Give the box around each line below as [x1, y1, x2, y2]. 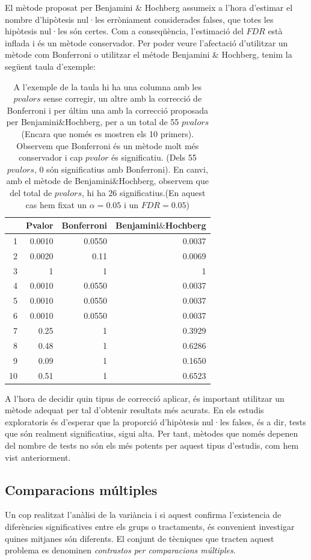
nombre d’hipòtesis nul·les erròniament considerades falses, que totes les [5, 13, 274, 25]
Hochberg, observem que [119, 174, 209, 187]
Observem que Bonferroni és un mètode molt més [16, 139, 199, 152]
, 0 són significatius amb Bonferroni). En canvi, [34, 162, 208, 175]
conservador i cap [18, 151, 83, 164]
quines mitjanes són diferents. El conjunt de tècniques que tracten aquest [5, 532, 274, 544]
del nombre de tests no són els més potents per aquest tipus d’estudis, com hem [5, 439, 299, 451]
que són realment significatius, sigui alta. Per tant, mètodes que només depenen [5, 427, 298, 440]
